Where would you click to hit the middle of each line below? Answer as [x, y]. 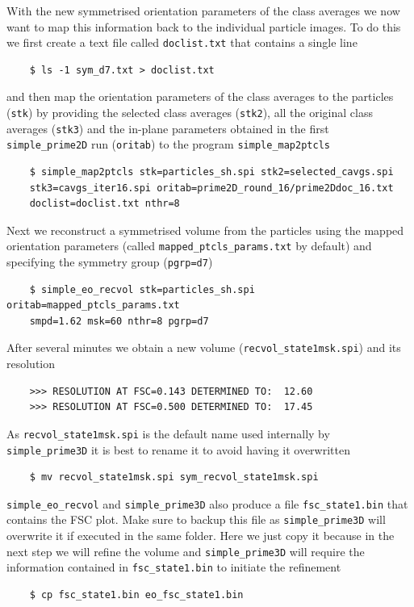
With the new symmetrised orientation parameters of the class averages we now [203, 10]
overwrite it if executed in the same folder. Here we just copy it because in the [201, 536]
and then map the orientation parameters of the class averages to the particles [200, 96]
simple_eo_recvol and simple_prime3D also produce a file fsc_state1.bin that [207, 503]
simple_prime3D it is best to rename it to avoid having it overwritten [178, 449]
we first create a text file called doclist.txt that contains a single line [182, 42]
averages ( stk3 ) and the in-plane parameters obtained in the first [168, 128]
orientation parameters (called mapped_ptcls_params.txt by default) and [189, 246]
